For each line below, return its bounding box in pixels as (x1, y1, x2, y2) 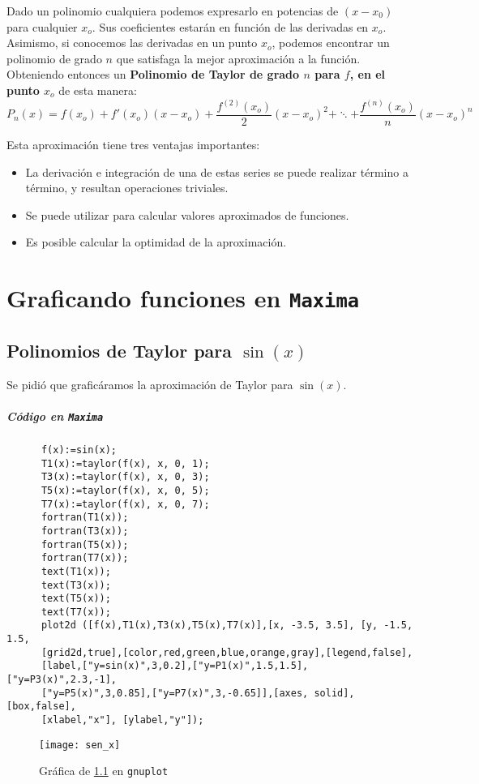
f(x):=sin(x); (41, 443, 118, 456)
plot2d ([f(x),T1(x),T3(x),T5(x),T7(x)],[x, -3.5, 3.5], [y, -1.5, (41, 619, 413, 632)
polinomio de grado (6, 49, 102, 66)
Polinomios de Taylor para (6, 337, 233, 362)
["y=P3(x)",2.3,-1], (6, 674, 118, 686)
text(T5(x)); (41, 593, 111, 605)
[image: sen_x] (39, 739, 121, 751)
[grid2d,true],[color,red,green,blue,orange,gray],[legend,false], (41, 646, 413, 658)
